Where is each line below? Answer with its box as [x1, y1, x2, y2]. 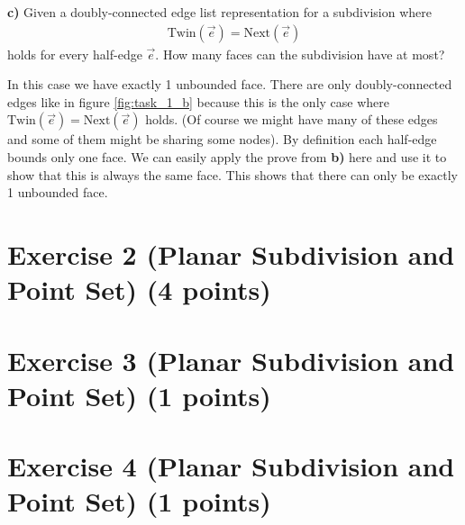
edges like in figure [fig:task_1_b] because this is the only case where [7, 92, 390, 111]
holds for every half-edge [7, 44, 142, 63]
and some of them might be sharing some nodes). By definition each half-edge [7, 130, 437, 149]
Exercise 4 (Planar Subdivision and [7, 448, 455, 484]
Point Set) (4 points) [7, 271, 271, 308]
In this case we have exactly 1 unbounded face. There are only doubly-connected [7, 75, 452, 94]
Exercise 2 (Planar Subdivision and [7, 235, 455, 272]
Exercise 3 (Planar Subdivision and [7, 341, 455, 378]
